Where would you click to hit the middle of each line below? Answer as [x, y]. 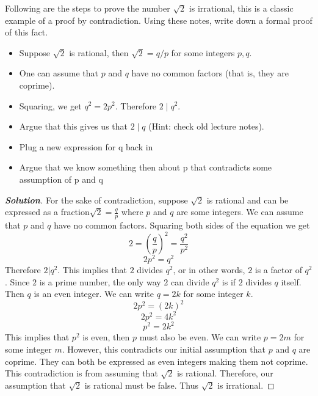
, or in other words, [209, 270]
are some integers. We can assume [240, 212]
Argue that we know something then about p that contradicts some [146, 167]
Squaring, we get [50, 105]
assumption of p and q [61, 179]
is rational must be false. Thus [142, 385]
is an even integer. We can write [94, 294]
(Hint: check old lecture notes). [206, 126]
